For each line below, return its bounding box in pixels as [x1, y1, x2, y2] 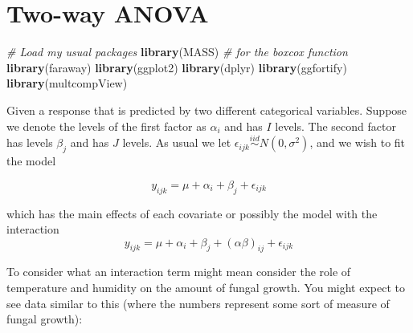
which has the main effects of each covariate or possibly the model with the [6, 205, 378, 221]
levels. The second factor [275, 117, 396, 134]
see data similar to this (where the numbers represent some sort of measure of [6, 294, 390, 311]
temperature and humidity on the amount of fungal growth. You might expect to [6, 279, 405, 296]
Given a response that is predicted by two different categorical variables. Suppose [6, 101, 407, 118]
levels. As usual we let [122, 134, 231, 151]
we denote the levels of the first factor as [6, 117, 206, 134]
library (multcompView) [6, 75, 128, 91]
